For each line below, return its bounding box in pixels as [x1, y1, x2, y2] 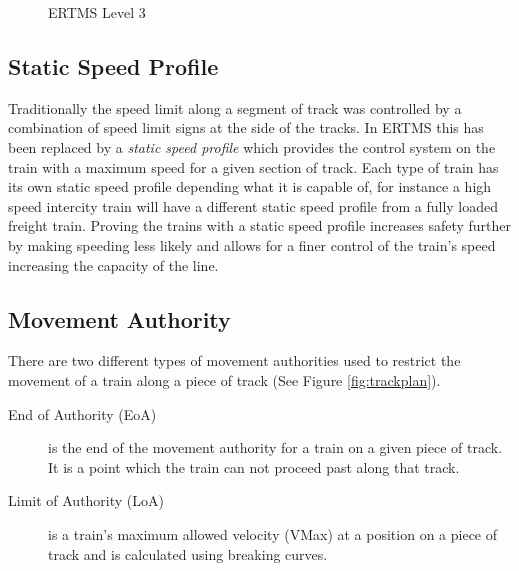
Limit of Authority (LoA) [8, 490, 165, 511]
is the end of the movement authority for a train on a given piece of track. [48, 437, 503, 458]
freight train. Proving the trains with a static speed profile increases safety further [8, 215, 512, 236]
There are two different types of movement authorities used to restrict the [8, 350, 461, 371]
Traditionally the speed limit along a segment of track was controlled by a [8, 97, 462, 118]
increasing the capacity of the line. [8, 254, 219, 275]
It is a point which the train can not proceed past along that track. [48, 456, 460, 477]
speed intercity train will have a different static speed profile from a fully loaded [8, 195, 499, 216]
